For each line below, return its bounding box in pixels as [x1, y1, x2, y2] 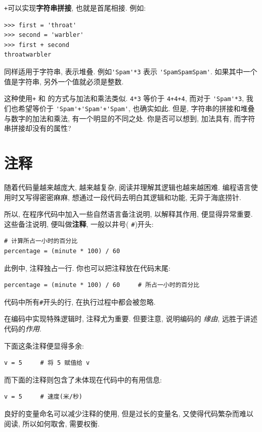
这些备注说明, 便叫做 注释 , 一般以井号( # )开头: [4, 218, 154, 229]
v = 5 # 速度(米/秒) [4, 393, 82, 401]
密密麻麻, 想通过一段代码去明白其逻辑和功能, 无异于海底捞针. [39, 191, 241, 202]
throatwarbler [4, 51, 52, 59]
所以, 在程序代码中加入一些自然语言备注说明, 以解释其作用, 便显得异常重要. [4, 209, 253, 219]
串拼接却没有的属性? [4, 123, 71, 133]
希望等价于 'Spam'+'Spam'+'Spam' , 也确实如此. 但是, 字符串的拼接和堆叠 [18, 103, 255, 113]
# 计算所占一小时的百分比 [4, 237, 78, 245]
